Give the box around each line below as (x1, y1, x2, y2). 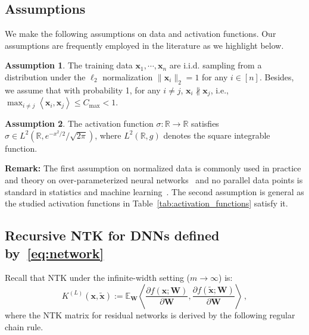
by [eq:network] (5, 243, 104, 262)
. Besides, (259, 70, 294, 83)
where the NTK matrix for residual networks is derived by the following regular (5, 308, 295, 321)
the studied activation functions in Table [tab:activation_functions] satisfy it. (5, 197, 288, 209)
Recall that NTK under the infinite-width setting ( (5, 271, 191, 284)
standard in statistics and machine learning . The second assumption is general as (5, 185, 304, 198)
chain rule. (5, 320, 43, 333)
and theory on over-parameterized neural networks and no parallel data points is (5, 174, 303, 186)
